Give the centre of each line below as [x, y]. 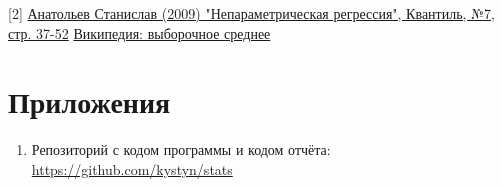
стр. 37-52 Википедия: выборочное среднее [139, 32]
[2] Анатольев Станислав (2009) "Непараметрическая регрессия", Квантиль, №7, [251, 13]
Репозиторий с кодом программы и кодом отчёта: [181, 149]
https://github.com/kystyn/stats [132, 168]
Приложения [89, 101]
